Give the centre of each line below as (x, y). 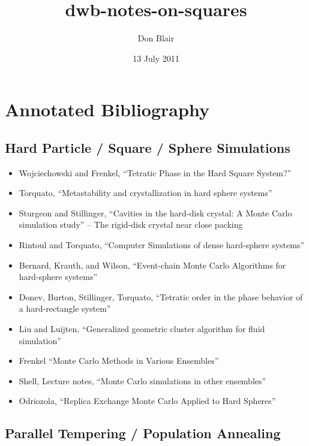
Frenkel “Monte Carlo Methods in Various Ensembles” (119, 361)
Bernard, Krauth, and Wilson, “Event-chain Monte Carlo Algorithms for (152, 265)
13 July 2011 (156, 58)
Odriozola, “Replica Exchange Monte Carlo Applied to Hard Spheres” (147, 401)
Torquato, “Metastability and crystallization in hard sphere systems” (145, 193)
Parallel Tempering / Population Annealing (143, 433)
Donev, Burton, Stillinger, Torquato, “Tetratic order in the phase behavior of (161, 296)
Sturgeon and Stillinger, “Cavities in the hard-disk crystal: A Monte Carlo (155, 213)
